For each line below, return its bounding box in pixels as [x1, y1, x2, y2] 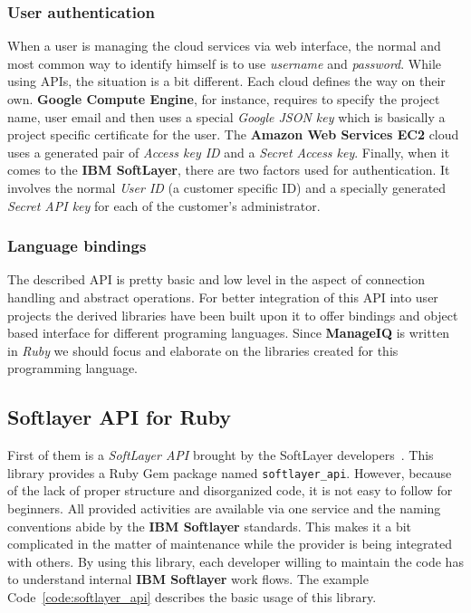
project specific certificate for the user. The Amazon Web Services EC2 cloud [7, 125, 459, 144]
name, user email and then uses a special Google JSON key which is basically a [7, 107, 446, 126]
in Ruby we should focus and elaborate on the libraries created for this [7, 340, 399, 359]
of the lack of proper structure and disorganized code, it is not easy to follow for [7, 481, 453, 500]
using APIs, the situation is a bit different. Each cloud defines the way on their [7, 72, 446, 91]
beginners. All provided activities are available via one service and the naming [7, 498, 441, 517]
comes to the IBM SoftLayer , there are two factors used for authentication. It [7, 160, 450, 179]
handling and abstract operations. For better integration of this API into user [7, 287, 438, 306]
